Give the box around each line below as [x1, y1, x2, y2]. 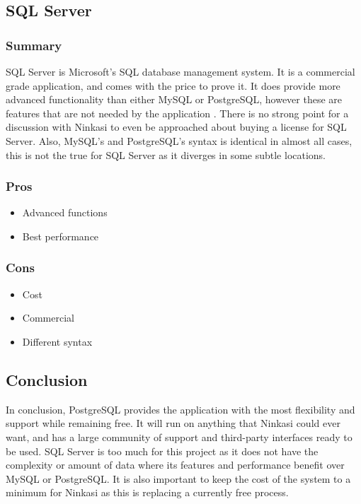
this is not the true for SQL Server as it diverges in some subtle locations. [6, 147, 326, 162]
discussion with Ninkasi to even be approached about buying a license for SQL [6, 119, 347, 134]
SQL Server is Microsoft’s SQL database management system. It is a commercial [6, 64, 355, 78]
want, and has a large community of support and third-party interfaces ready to [6, 429, 353, 444]
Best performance [22, 228, 99, 243]
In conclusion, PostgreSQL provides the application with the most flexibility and [6, 402, 355, 416]
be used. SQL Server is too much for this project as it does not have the [6, 443, 319, 458]
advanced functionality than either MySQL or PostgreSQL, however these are [6, 92, 343, 107]
